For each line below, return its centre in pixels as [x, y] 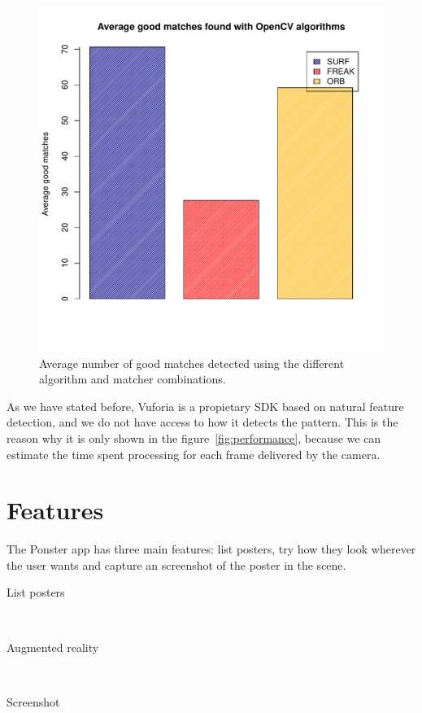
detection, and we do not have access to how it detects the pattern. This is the [202, 422]
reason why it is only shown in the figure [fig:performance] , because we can [194, 437]
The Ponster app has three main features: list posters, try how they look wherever [211, 549]
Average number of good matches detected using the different [192, 363]
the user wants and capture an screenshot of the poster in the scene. [176, 564]
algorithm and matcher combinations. [133, 379]
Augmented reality [53, 647]
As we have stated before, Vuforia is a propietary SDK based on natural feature [205, 406]
